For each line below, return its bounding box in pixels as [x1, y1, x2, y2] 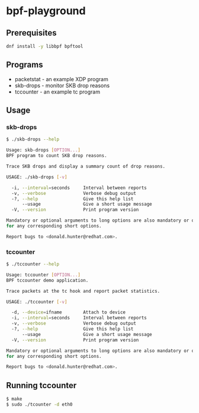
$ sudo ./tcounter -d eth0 [6, 401, 73, 407]
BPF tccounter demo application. [6, 277, 89, 283]
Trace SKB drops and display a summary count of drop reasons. [6, 164, 166, 169]
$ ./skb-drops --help [6, 136, 60, 143]
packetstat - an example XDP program [14, 75, 108, 82]
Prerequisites [6, 28, 57, 38]
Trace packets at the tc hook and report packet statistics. [6, 288, 161, 294]
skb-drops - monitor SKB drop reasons [14, 82, 110, 89]
